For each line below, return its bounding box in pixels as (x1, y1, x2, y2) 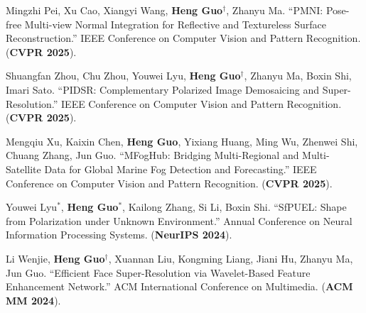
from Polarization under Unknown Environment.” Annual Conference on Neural (6, 213, 352, 228)
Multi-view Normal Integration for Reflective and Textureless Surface (24, 16, 326, 31)
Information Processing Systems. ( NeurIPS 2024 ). (6, 227, 232, 242)
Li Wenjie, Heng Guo (6, 251, 105, 265)
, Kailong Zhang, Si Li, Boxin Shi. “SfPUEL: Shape (122, 199, 347, 214)
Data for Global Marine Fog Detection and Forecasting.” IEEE (44, 161, 317, 176)
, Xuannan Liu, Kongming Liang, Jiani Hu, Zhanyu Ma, (108, 251, 353, 265)
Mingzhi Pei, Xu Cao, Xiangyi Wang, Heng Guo (6, 3, 223, 17)
